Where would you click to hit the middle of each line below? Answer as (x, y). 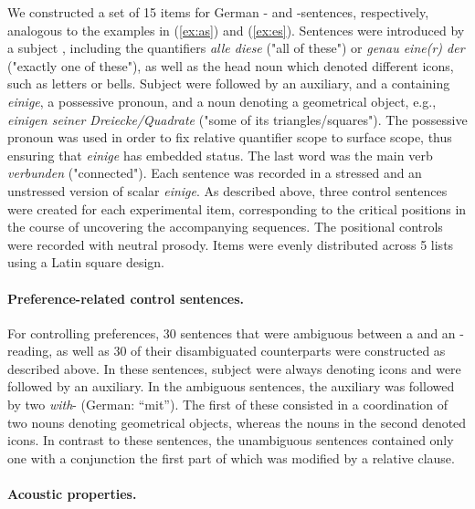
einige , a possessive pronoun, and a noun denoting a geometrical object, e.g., (222, 101)
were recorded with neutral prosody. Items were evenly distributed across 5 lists (231, 244)
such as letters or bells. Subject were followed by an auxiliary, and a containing (229, 83)
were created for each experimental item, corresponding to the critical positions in (237, 208)
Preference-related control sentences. (126, 298)
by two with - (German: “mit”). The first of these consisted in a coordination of (228, 405)
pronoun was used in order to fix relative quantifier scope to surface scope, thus (230, 137)
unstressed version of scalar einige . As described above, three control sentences (227, 190)
